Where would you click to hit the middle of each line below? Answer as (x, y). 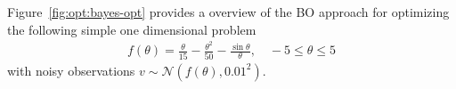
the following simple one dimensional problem (132, 29)
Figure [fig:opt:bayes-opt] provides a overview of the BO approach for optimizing (228, 12)
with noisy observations (71, 70)
